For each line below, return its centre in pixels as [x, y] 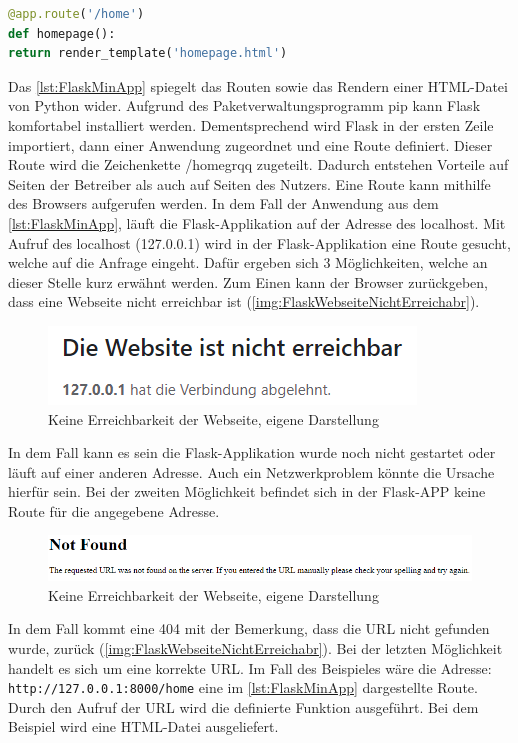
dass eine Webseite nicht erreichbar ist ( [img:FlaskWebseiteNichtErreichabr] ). [244, 301]
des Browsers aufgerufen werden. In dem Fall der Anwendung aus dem [223, 203]
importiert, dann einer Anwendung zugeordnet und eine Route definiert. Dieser [250, 144]
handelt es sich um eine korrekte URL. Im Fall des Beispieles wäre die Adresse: [250, 667]
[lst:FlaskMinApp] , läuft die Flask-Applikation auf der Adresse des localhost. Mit [257, 222]
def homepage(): [62, 33]
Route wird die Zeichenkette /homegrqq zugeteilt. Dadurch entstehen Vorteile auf [258, 164]
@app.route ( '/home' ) [76, 14]
